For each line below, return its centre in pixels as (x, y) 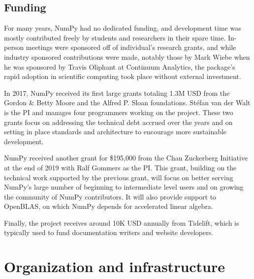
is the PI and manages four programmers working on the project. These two (119, 112)
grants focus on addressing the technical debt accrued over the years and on (118, 122)
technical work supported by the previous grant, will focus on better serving (119, 177)
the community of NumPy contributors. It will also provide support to (110, 196)
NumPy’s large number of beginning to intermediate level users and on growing (124, 187)
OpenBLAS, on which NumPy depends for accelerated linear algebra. (109, 206)
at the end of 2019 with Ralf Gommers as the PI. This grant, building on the (120, 167)
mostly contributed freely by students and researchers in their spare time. (115, 37)
